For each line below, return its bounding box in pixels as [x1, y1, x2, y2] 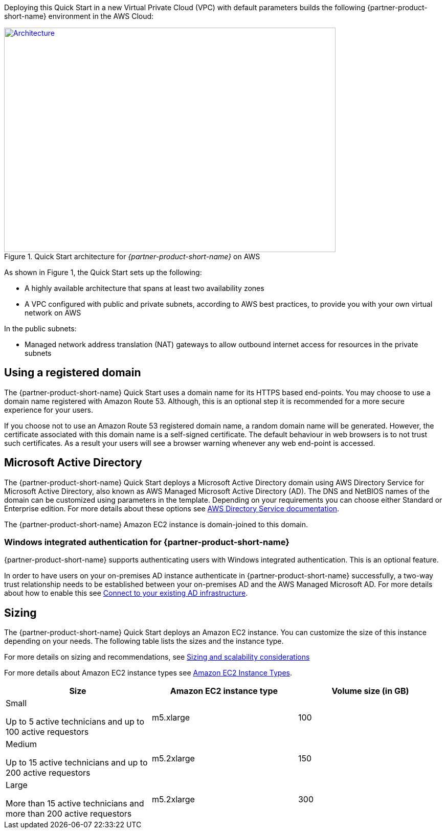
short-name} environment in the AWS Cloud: [4, 12, 154, 20]
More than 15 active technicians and [6, 798, 144, 809]
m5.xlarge [151, 712, 190, 723]
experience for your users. [4, 405, 93, 414]
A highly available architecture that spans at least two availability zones [25, 284, 264, 292]
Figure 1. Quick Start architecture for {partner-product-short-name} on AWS [4, 252, 260, 261]
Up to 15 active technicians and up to [6, 757, 148, 768]
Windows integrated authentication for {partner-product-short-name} [4, 537, 289, 548]
